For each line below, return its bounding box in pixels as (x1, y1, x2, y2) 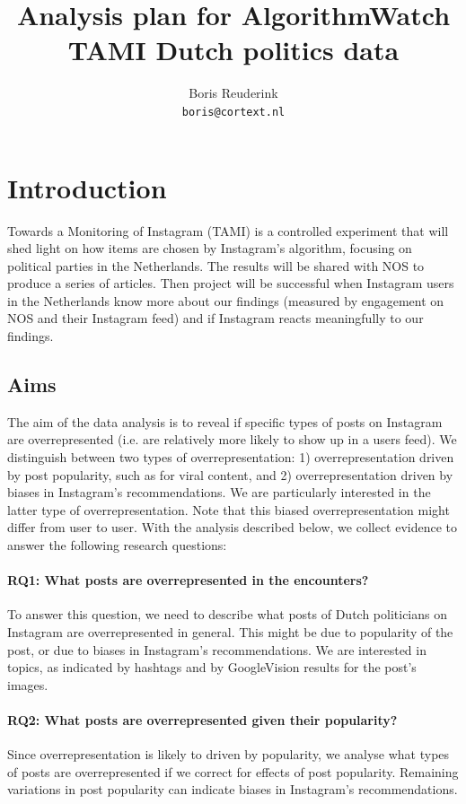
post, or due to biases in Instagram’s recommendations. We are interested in (7, 640, 426, 659)
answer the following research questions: (7, 536, 227, 555)
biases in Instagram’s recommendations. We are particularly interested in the (7, 483, 431, 502)
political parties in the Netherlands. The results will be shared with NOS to (7, 256, 425, 275)
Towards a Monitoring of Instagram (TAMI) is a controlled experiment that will (7, 221, 449, 240)
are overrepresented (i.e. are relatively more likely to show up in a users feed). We (7, 430, 457, 449)
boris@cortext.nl (181, 105, 286, 118)
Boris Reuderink (189, 83, 278, 102)
